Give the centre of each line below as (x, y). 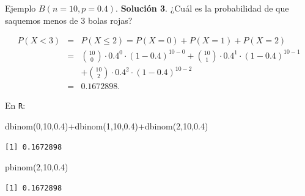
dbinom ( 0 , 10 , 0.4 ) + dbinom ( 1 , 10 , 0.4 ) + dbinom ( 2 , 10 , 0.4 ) (107, 125)
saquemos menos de (42, 20)
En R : (15, 105)
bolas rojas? (110, 20)
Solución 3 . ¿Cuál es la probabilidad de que (205, 8)
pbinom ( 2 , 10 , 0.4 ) (37, 167)
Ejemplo (20, 8)
